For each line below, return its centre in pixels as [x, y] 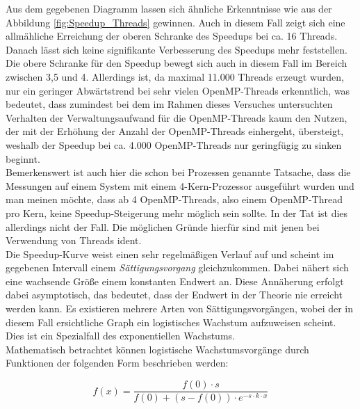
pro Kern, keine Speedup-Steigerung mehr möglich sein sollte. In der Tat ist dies [177, 212]
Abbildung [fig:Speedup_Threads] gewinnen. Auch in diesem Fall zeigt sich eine [175, 22]
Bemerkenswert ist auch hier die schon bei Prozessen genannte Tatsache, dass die [178, 172]
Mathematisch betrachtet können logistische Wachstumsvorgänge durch [157, 349]
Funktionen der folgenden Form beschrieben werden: [117, 363]
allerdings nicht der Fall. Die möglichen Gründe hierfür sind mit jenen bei [163, 226]
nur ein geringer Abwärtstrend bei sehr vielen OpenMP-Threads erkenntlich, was [178, 90]
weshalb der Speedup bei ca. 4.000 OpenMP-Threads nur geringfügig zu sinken [174, 144]
